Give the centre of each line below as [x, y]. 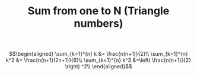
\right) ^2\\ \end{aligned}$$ [99, 66]
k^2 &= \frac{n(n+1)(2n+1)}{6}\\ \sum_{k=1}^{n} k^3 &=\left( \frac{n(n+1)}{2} [99, 60]
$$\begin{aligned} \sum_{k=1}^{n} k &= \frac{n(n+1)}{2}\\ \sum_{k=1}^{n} [99, 54]
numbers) [99, 23]
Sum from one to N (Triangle [99, 11]
